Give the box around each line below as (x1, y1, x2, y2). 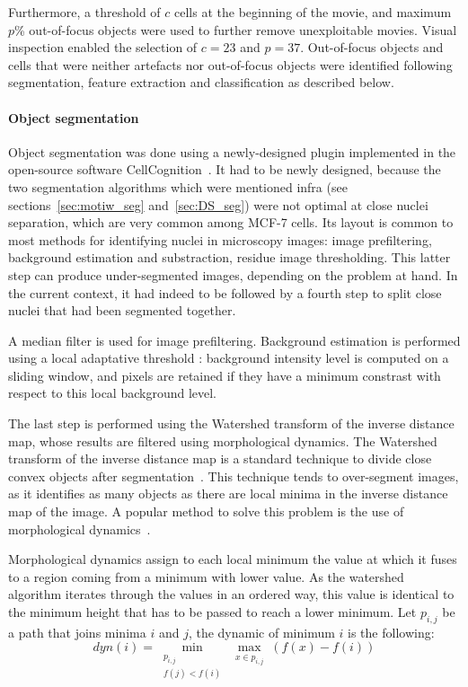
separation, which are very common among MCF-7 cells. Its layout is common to (8, 213, 454, 232)
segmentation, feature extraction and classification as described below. (8, 73, 394, 92)
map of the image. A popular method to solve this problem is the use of (8, 502, 404, 521)
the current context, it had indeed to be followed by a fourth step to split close (8, 283, 442, 302)
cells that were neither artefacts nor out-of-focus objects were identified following (8, 55, 453, 74)
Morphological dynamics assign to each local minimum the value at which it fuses (8, 550, 457, 568)
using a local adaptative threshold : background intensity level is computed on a (8, 348, 449, 367)
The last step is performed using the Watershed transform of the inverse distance (8, 414, 455, 433)
